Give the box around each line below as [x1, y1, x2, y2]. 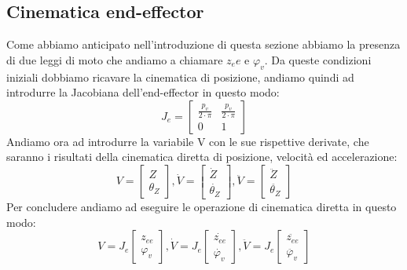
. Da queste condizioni [264, 51, 372, 67]
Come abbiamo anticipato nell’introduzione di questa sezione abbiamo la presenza [6, 36, 401, 53]
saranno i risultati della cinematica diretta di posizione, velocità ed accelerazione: [6, 148, 398, 165]
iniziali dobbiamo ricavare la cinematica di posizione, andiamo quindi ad [6, 68, 354, 85]
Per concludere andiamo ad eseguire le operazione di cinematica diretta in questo [6, 198, 397, 214]
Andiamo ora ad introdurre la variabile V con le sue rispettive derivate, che [6, 133, 369, 149]
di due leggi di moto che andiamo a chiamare [6, 51, 223, 67]
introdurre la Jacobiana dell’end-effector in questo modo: [6, 84, 280, 100]
